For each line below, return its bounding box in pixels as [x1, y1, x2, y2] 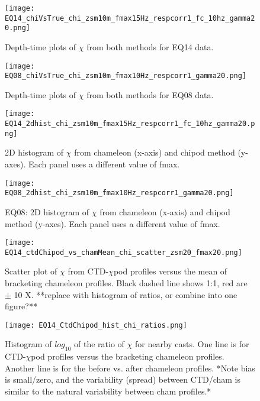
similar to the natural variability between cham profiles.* [5, 385, 211, 397]
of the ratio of [74, 338, 124, 350]
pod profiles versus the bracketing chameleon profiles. [31, 350, 224, 363]
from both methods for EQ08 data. [86, 88, 214, 101]
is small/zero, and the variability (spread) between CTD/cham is [5, 373, 241, 386]
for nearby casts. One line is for [134, 338, 249, 350]
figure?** [5, 300, 37, 312]
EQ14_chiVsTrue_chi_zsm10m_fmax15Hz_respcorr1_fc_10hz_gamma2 [5, 14, 255, 22]
